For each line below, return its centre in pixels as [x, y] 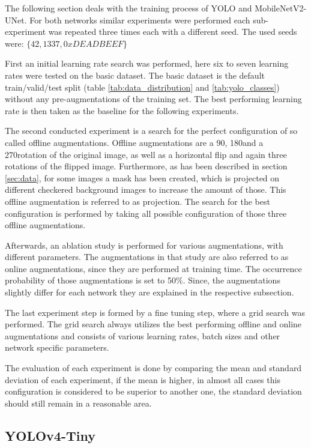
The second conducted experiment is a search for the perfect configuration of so [151, 131]
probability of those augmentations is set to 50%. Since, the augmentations [143, 280]
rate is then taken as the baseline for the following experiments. [122, 110]
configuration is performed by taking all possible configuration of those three [146, 213]
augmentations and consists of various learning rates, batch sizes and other [143, 335]
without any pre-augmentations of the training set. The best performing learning [153, 99]
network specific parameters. [57, 347]
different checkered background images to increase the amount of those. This [146, 189]
